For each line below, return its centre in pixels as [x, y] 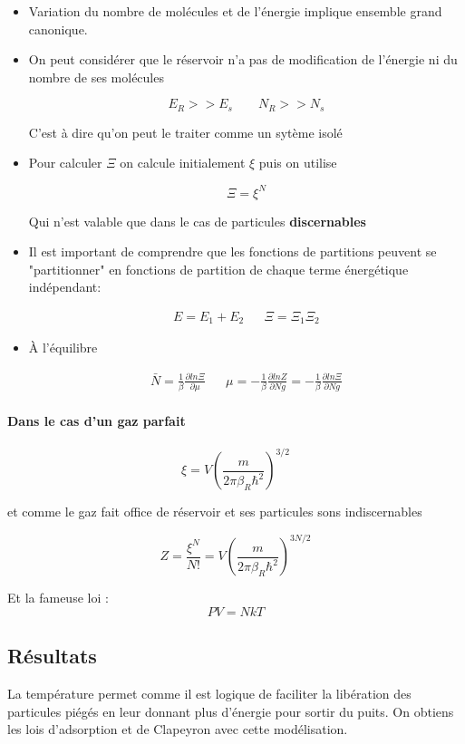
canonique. [58, 29]
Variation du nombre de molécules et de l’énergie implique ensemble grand [235, 11]
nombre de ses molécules [96, 77]
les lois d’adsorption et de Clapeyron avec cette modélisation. [178, 729]
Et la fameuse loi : [58, 598]
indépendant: [65, 287]
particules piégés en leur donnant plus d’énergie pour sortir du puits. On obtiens [231, 711]
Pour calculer [65, 163]
